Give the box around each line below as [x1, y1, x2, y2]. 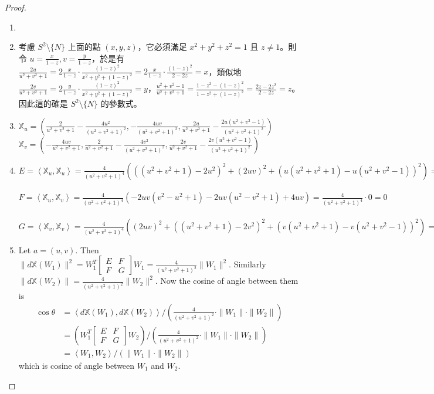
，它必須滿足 [137, 40, 187, 53]
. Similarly [229, 258, 266, 270]
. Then [75, 243, 99, 256]
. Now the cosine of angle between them [155, 274, 299, 287]
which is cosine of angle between [18, 359, 135, 371]
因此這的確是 [18, 97, 68, 110]
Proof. [5, 1, 26, 13]
